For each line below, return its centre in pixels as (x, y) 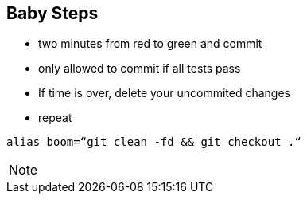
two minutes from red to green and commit (150, 44)
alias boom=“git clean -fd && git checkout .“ (154, 142)
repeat (55, 118)
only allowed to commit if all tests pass (140, 69)
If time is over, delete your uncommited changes (165, 93)
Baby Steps (52, 13)
